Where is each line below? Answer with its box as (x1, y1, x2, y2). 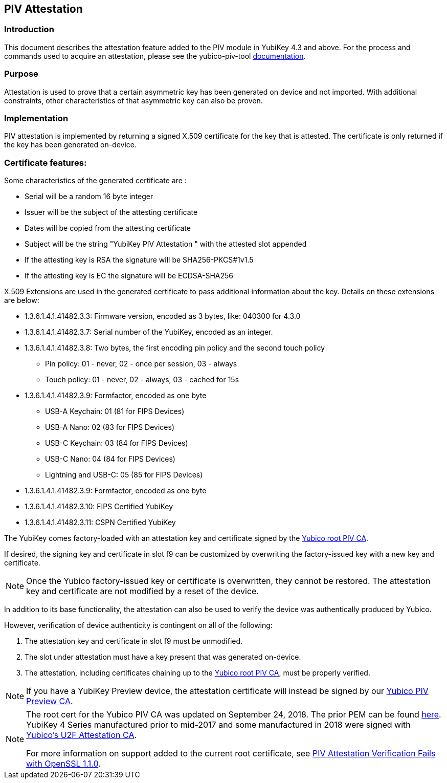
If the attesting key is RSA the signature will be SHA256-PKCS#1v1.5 (25, 255, 254, 265)
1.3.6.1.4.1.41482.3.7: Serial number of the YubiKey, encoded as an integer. (25, 328, 273, 337)
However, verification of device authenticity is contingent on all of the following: (4, 621, 273, 630)
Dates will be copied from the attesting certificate (25, 224, 191, 233)
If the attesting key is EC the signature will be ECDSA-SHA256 (25, 271, 234, 280)
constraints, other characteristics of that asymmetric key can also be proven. (4, 96, 263, 105)
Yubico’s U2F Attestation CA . (26, 730, 137, 741)
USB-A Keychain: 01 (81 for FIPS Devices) (45, 407, 185, 416)
